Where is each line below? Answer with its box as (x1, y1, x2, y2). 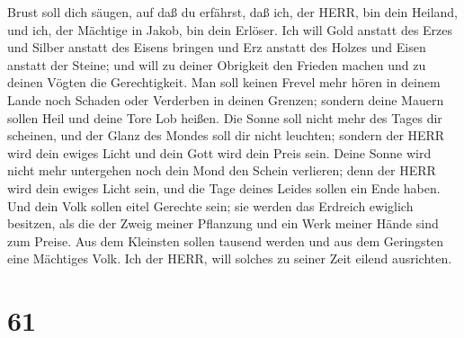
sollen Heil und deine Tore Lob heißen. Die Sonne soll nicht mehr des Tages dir (7, 108, 442, 127)
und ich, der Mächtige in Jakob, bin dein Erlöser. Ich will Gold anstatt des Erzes (7, 20, 453, 39)
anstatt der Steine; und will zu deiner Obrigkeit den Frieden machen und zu (7, 55, 426, 74)
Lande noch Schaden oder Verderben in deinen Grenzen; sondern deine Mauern (7, 90, 444, 109)
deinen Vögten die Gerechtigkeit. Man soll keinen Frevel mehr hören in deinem (7, 73, 441, 92)
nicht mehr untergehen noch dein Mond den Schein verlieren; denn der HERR (7, 161, 436, 180)
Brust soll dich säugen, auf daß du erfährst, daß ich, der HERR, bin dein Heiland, (7, 3, 459, 21)
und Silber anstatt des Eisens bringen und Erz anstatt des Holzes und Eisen (7, 38, 426, 57)
